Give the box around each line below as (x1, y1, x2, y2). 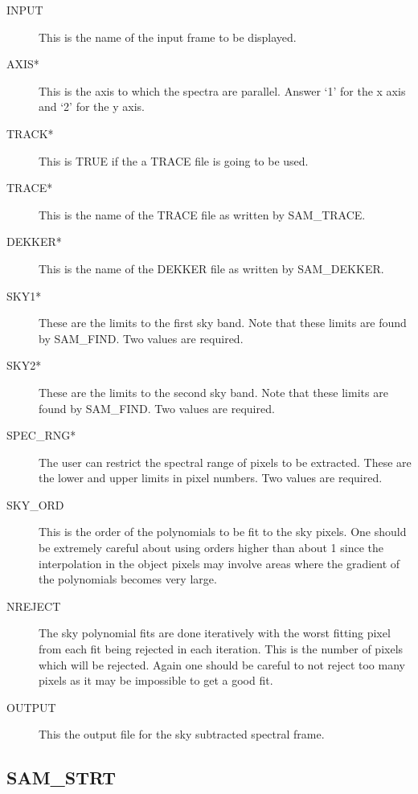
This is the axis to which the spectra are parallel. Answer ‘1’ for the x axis (39, 82, 406, 99)
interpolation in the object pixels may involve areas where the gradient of (39, 555, 400, 571)
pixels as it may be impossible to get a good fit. (39, 672, 273, 689)
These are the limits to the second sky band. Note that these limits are (39, 383, 388, 400)
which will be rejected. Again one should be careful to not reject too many (39, 656, 405, 673)
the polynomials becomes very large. (39, 571, 217, 587)
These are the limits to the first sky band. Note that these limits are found (39, 314, 407, 331)
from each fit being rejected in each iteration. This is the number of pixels (39, 641, 404, 657)
